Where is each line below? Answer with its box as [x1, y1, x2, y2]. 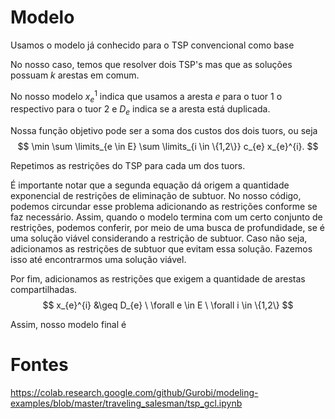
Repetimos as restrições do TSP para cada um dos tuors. [10, 160, 246, 172]
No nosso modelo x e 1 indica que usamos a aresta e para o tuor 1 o [10, 88, 283, 105]
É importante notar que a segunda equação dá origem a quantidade [10, 179, 290, 191]
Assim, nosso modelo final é [10, 319, 127, 331]
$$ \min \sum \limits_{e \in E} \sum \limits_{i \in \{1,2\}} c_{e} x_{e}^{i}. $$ [17, 141, 319, 153]
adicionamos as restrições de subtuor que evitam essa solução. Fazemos [10, 243, 313, 255]
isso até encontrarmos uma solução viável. [10, 254, 187, 266]
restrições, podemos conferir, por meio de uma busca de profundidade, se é [10, 222, 326, 234]
